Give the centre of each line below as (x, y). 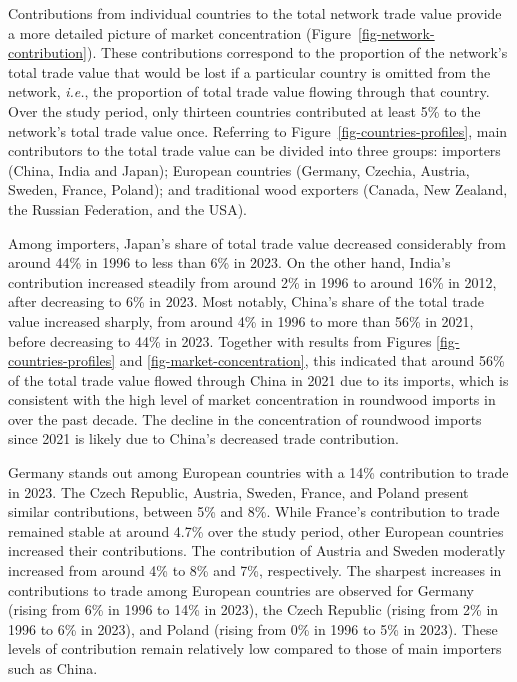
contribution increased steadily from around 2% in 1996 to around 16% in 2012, (252, 281)
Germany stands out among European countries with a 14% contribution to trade (258, 472)
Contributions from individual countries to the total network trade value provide (255, 13)
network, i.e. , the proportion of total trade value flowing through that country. (249, 91)
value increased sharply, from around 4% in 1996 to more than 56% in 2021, (241, 320)
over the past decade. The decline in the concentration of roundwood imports (245, 418)
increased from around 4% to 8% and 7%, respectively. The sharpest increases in (255, 570)
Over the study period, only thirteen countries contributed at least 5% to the (244, 110)
